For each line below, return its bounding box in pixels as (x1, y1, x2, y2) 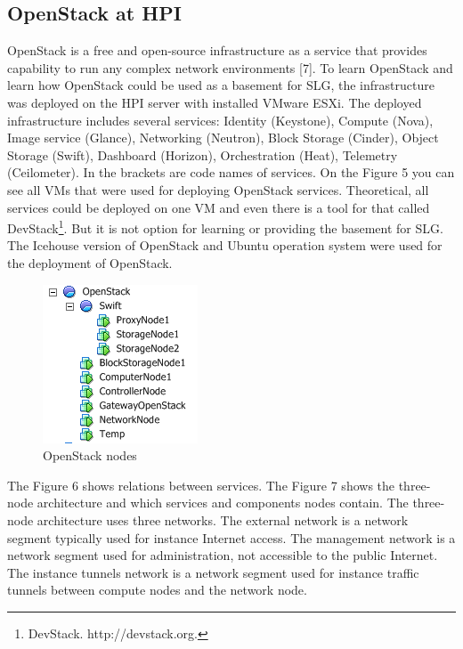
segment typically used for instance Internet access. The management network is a (7, 528, 456, 547)
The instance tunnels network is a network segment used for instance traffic (7, 563, 419, 581)
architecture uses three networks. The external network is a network (37, 510, 409, 529)
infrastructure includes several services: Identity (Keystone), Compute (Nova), (7, 110, 434, 129)
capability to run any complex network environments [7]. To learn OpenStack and (7, 58, 453, 77)
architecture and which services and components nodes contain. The (37, 493, 409, 512)
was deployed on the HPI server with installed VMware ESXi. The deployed (7, 93, 422, 111)
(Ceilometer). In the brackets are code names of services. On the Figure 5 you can (7, 163, 455, 182)
